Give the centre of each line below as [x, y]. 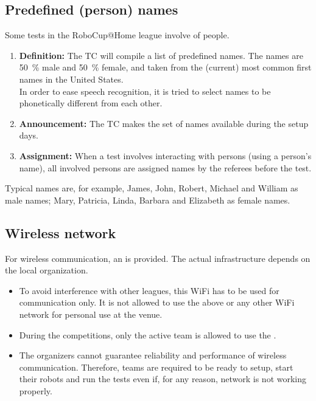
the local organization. [47, 270]
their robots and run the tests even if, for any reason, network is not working [163, 379]
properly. [36, 390]
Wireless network [61, 232]
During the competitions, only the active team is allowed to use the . [148, 334]
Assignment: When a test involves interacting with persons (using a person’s [165, 155]
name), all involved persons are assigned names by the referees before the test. [165, 167]
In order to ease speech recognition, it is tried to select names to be [145, 91]
